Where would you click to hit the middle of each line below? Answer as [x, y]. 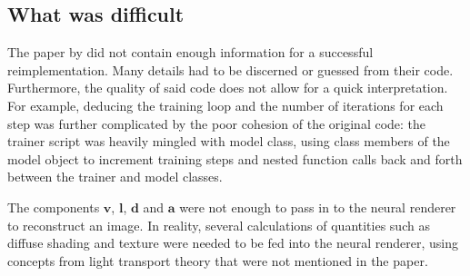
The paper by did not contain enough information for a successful [190, 52]
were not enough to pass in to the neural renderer [318, 207]
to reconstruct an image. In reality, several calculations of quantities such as [219, 225]
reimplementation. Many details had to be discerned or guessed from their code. [230, 69]
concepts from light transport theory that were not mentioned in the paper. [218, 260]
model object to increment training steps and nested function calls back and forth [235, 158]
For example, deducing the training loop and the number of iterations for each [225, 105]
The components [54, 207]
